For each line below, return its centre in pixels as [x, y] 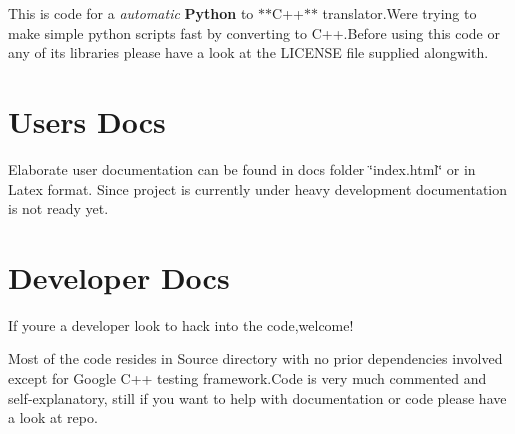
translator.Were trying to [399, 13]
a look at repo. [53, 417]
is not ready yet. [58, 208]
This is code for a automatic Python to [131, 13]
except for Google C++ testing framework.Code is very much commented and [247, 378]
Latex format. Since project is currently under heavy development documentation [258, 188]
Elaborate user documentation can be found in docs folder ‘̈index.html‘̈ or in [242, 168]
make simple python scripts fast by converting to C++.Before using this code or [254, 32]
